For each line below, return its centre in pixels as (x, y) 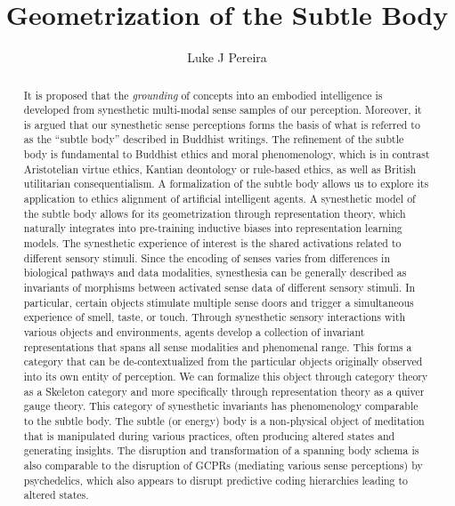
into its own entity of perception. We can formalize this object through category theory (226, 376)
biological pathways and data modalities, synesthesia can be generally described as (215, 273)
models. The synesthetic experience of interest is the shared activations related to (212, 243)
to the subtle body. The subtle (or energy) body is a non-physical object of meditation (224, 420)
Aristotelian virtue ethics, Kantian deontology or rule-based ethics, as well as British (220, 169)
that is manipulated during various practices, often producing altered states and (209, 435)
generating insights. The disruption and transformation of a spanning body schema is (221, 450)
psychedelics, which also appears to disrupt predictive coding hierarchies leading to (216, 480)
